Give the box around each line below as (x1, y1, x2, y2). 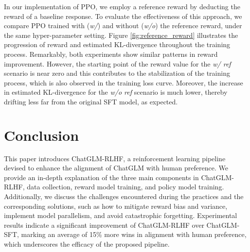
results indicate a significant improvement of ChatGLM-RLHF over (4, 219, 204, 230)
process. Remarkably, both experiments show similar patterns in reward (4, 49, 218, 59)
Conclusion (4, 125, 79, 145)
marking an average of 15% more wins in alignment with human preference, (21, 229, 247, 239)
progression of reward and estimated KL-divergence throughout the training (4, 39, 231, 50)
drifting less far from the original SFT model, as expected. (4, 96, 178, 106)
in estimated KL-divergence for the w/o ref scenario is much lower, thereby (4, 87, 228, 97)
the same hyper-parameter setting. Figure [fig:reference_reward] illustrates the (4, 30, 238, 40)
